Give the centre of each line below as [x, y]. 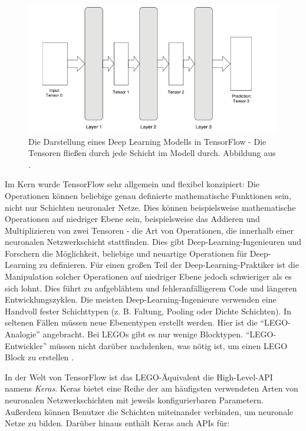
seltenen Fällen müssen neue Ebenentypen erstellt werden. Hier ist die [131, 322]
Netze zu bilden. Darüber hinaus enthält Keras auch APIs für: [117, 423]
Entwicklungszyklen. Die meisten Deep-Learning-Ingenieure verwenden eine [141, 299]
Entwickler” [26, 345]
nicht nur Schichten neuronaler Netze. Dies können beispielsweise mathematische [150, 207]
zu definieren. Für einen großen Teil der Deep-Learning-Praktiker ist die [169, 265]
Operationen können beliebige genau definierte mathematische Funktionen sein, [148, 195]
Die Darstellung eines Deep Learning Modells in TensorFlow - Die [147, 141]
